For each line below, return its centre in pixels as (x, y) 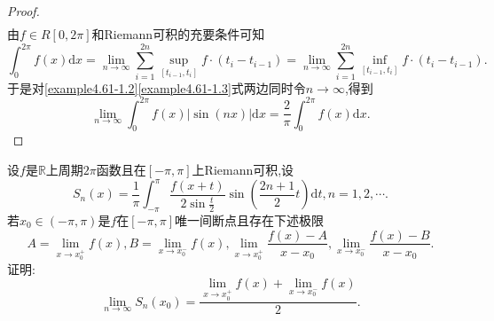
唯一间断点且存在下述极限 (250, 219)
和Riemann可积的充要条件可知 (178, 34)
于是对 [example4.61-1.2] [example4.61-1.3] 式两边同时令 (157, 87)
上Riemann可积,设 (243, 170)
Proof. (24, 11)
